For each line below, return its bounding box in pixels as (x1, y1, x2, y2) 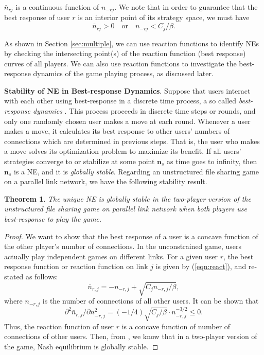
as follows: (26, 271, 58, 281)
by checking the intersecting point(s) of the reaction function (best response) (4, 48, 246, 59)
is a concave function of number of (121, 321, 231, 331)
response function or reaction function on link (4, 261, 148, 272)
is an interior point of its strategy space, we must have (78, 12, 250, 23)
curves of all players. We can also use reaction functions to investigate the (4, 58, 237, 68)
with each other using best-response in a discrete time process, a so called (4, 95, 237, 106)
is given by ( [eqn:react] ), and (155, 261, 247, 272)
